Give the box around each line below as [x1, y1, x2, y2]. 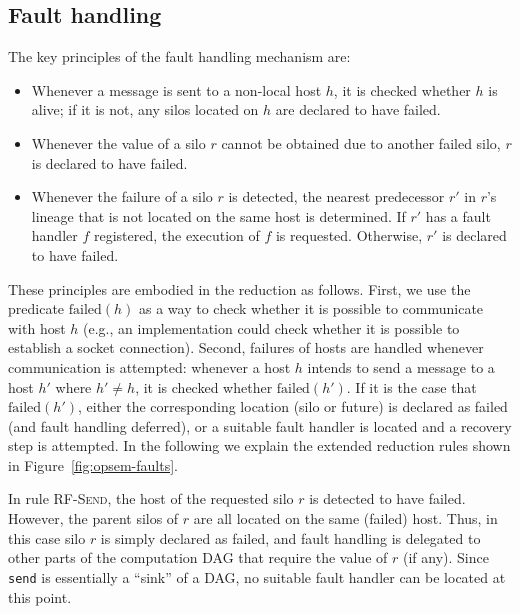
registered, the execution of [93, 225, 260, 246]
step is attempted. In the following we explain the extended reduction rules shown [8, 435, 511, 456]
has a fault [425, 205, 491, 226]
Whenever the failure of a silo [31, 186, 213, 207]
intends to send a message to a [307, 356, 495, 377]
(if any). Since [402, 547, 489, 568]
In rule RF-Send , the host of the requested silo [8, 488, 294, 509]
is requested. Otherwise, [275, 225, 423, 246]
